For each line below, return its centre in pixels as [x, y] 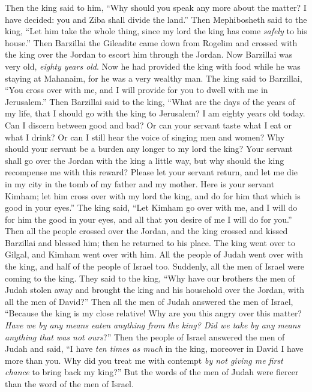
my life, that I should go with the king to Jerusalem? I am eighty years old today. [155, 113]
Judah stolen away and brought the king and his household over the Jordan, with [154, 290]
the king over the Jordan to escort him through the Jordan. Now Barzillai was [149, 54]
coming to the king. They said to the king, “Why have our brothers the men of [150, 278]
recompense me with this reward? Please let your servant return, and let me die [151, 172]
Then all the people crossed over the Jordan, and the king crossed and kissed [146, 231]
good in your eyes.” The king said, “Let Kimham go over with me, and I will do [151, 207]
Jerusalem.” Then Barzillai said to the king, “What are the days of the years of [150, 101]
